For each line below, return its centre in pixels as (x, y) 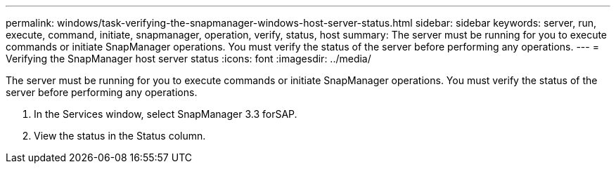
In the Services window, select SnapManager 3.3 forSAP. (166, 114)
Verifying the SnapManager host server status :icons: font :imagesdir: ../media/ (188, 59)
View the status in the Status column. (120, 136)
